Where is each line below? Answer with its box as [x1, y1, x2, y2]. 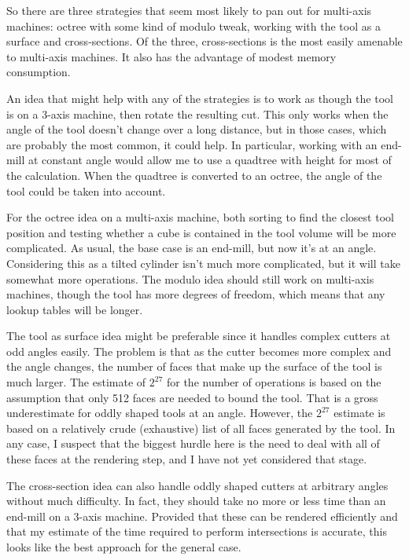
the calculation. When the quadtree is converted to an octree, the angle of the [6, 167, 382, 183]
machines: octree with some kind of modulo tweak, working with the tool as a [6, 17, 381, 34]
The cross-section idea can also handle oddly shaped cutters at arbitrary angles [6, 477, 389, 493]
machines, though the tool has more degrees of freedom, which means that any [6, 286, 385, 302]
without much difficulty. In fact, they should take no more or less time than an [6, 492, 386, 509]
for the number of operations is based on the [166, 374, 381, 390]
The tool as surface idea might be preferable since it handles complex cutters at [6, 328, 391, 344]
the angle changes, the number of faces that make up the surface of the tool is [6, 358, 382, 375]
